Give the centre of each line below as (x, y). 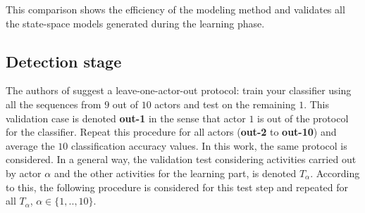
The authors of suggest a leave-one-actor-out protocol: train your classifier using (179, 90)
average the (30, 145)
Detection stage (64, 61)
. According (335, 173)
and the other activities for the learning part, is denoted (175, 173)
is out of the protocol (303, 118)
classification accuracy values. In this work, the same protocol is (209, 145)
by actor (24, 173)
